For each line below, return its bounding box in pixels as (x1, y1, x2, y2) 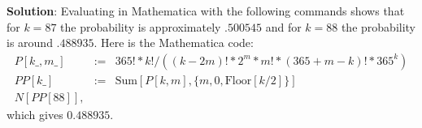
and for (265, 18, 302, 35)
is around (7, 34, 53, 51)
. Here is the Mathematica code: (94, 34, 254, 51)
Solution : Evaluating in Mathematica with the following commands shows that (7, 2, 405, 19)
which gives (7, 105, 63, 122)
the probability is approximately (60, 18, 221, 35)
